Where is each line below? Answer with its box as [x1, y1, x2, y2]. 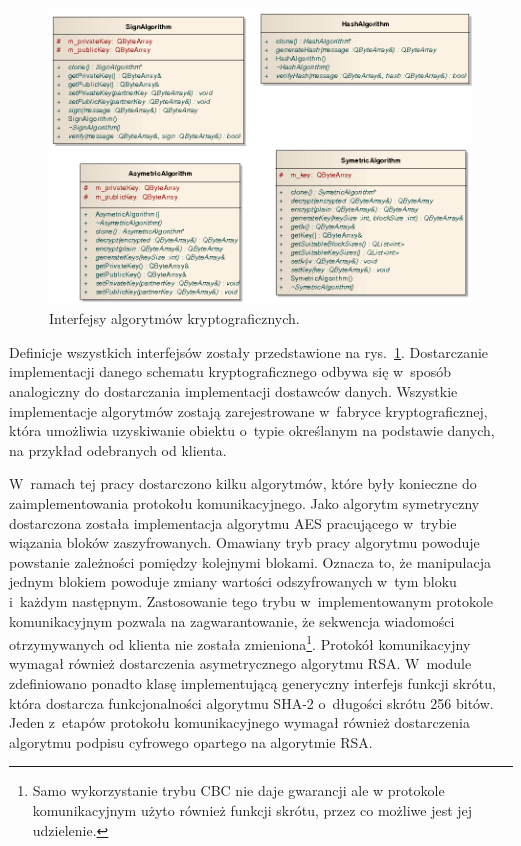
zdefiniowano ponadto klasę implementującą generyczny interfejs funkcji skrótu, [9, 673, 496, 694]
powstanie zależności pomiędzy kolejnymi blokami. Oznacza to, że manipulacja [9, 551, 491, 572]
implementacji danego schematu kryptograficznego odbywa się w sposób [9, 361, 452, 382]
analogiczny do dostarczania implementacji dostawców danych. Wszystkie [9, 381, 458, 402]
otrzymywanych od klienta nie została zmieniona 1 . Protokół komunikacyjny [9, 631, 471, 654]
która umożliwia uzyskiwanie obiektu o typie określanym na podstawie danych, [9, 420, 495, 441]
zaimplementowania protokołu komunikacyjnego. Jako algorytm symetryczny [9, 493, 480, 514]
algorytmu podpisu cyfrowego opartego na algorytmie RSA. [9, 731, 373, 752]
